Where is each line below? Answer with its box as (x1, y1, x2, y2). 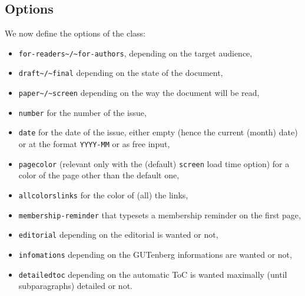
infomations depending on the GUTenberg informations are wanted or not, (18, 248, 292, 260)
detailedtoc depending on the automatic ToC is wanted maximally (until (18, 268, 287, 280)
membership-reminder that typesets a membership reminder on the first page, (18, 208, 301, 221)
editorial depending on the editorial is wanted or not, (18, 228, 218, 241)
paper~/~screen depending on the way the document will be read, (18, 87, 260, 99)
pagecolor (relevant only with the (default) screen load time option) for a (18, 157, 290, 169)
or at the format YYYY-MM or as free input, (18, 138, 170, 150)
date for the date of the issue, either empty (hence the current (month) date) (18, 126, 298, 138)
